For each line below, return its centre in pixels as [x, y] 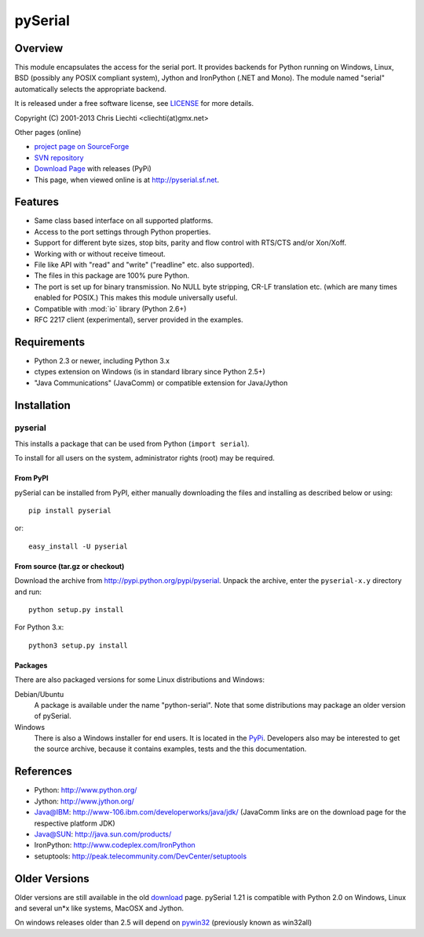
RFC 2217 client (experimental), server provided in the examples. [139, 319]
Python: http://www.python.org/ [86, 790]
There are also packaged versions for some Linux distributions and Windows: [139, 680]
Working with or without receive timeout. [100, 253]
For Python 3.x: [39, 627]
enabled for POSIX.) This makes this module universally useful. [136, 297]
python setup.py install [76, 609]
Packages [31, 665]
